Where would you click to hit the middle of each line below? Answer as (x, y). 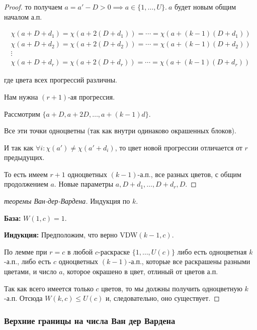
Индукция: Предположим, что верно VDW (71, 235)
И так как (19, 147)
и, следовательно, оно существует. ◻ (162, 298)
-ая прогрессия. (92, 96)
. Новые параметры (84, 184)
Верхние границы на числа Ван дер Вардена (90, 320)
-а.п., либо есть (28, 261)
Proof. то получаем (33, 7)
